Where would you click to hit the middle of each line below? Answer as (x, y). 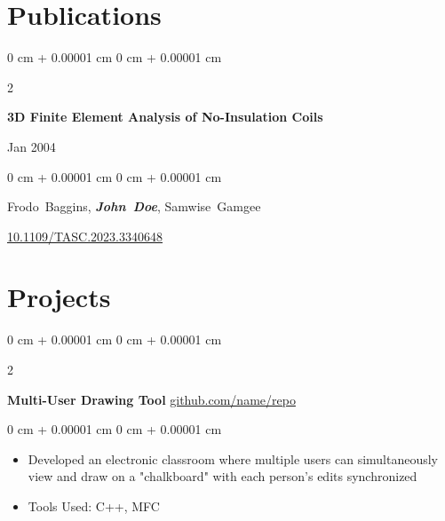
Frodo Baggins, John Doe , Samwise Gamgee (134, 206)
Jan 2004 (32, 146)
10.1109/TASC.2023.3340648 (85, 236)
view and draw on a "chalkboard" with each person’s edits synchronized (222, 476)
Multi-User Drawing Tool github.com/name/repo (151, 399)
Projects (59, 297)
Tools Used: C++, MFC (94, 505)
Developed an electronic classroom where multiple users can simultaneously (233, 458)
